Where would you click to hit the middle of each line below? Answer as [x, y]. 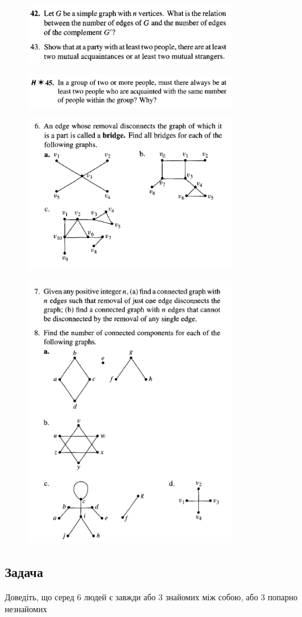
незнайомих [26, 608]
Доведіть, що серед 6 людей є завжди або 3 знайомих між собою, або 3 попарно [151, 597]
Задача [24, 572]
